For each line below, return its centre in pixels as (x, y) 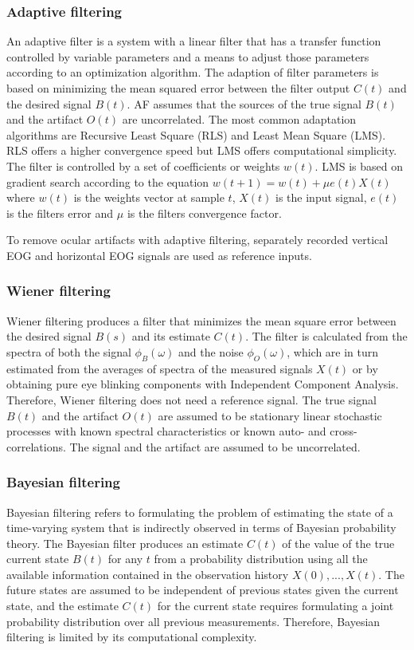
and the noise (211, 351)
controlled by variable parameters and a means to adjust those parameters (188, 56)
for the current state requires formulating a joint (275, 606)
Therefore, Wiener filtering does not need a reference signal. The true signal (191, 399)
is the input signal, (321, 197)
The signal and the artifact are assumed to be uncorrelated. (215, 446)
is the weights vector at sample (149, 197)
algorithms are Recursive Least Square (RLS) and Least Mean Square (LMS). (196, 134)
